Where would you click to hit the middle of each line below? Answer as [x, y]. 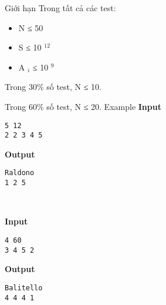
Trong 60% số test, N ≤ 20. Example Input [83, 106]
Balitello [24, 288]
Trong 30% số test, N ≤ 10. [53, 87]
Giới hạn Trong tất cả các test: [60, 8]
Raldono [20, 173]
